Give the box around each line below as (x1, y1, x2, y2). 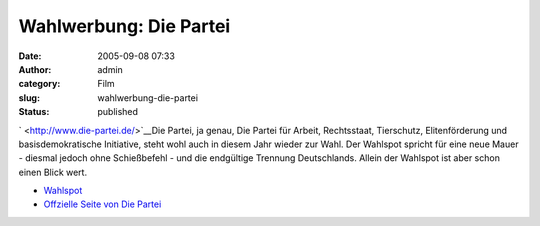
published (97, 106, 139, 118)
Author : (18, 63, 52, 75)
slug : (18, 91, 40, 104)
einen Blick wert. (18, 166, 88, 178)
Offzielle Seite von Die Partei (43, 198, 162, 210)
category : (18, 78, 61, 90)
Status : (18, 106, 50, 118)
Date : (18, 50, 42, 62)
